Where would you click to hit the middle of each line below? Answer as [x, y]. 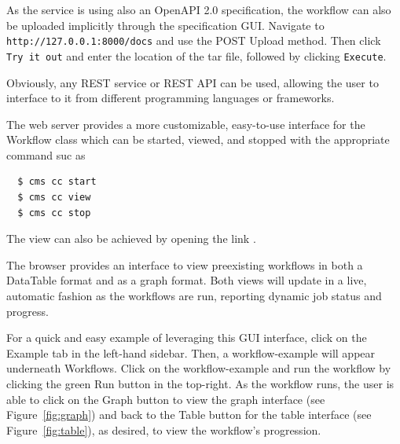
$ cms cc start [57, 182]
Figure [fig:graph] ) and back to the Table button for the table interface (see [189, 415]
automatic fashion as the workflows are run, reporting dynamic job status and [194, 296]
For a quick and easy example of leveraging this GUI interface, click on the [187, 338]
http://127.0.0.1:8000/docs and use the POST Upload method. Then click [194, 40]
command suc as [46, 154]
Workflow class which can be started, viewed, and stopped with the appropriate [198, 139]
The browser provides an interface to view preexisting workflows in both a [185, 264]
